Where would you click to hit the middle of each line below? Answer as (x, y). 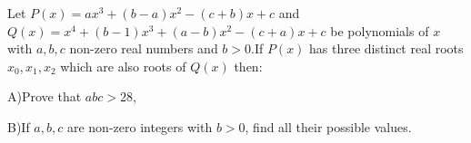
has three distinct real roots (386, 48)
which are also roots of (123, 66)
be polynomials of (380, 30)
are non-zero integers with (140, 126)
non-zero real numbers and (144, 48)
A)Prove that (45, 96)
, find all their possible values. (328, 126)
